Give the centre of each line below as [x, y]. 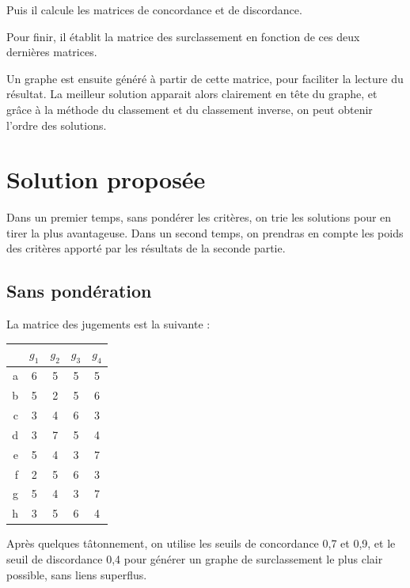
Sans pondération [79, 291]
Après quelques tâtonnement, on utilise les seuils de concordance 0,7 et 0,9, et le [201, 543]
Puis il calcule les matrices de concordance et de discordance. [154, 9]
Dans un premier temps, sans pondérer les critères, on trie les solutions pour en [199, 217]
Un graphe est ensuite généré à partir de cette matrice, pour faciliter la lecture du [205, 78]
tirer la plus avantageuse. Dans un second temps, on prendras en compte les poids [205, 232]
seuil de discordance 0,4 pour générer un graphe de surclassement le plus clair [195, 559]
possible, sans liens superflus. [77, 574]
